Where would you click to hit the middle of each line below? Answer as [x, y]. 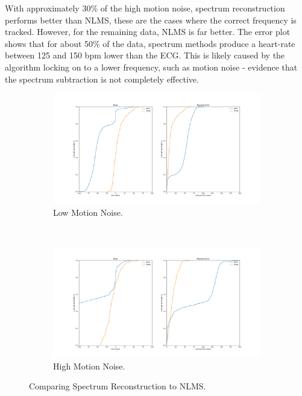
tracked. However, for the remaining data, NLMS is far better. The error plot [148, 32]
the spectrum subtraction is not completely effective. [102, 79]
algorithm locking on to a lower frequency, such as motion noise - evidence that [151, 67]
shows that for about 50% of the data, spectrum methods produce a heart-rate [150, 43]
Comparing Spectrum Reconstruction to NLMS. [118, 386]
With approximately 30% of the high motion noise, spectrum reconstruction [145, 8]
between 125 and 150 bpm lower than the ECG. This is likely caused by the [145, 55]
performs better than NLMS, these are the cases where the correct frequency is [151, 20]
